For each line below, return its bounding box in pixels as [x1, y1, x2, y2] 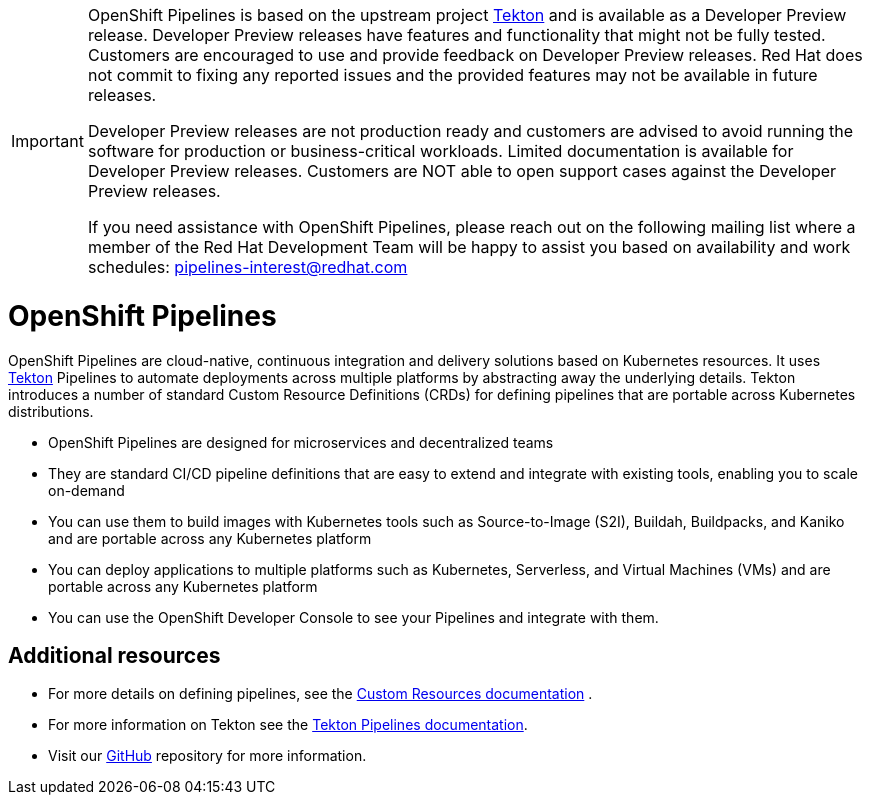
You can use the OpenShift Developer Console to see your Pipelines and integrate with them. [48, 608, 659, 626]
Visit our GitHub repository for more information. [48, 747, 367, 765]
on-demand [48, 481, 125, 499]
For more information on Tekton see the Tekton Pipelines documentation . [48, 716, 528, 734]
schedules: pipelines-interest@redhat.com [87, 257, 408, 277]
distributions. [8, 402, 94, 420]
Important [11, 131, 84, 151]
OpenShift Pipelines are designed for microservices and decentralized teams [48, 433, 554, 451]
